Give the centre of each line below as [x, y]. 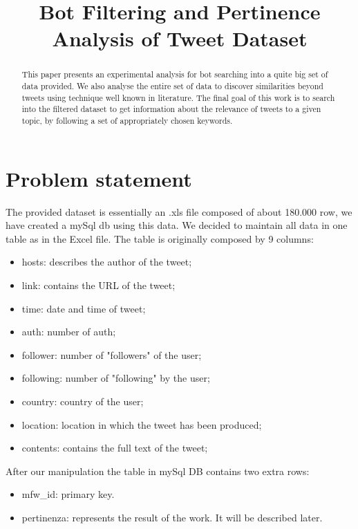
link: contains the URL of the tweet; [98, 285]
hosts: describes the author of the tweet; [107, 262]
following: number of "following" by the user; [116, 378]
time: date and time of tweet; [84, 308]
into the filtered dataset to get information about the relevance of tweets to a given [171, 109]
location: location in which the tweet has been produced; [142, 424]
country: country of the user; [83, 401]
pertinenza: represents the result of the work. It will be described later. [172, 517]
